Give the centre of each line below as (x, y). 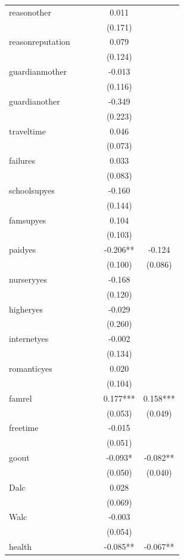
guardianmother (38, 71)
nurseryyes (28, 279)
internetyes (29, 339)
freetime (24, 428)
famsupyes (28, 220)
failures (22, 160)
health (21, 547)
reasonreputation (40, 42)
